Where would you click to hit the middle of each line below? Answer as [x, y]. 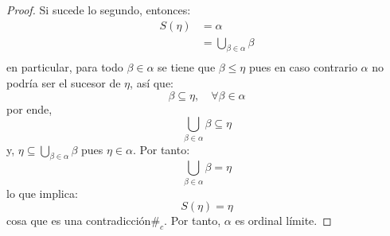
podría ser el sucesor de [64, 83]
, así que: [152, 83]
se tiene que [187, 67]
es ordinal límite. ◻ [283, 221]
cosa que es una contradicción [79, 221]
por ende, [29, 108]
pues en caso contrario [303, 67]
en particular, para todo [65, 67]
